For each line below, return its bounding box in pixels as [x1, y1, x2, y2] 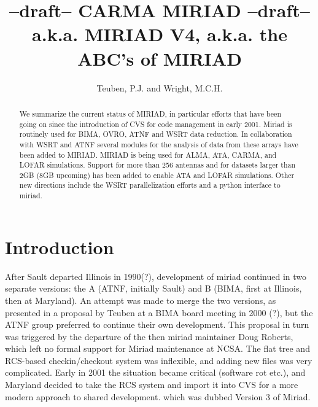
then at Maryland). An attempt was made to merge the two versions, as [5, 293, 276, 306]
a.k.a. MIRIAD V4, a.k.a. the [32, 21, 287, 47]
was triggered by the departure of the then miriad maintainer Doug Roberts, [5, 330, 293, 343]
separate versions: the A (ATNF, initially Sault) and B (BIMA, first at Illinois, [5, 282, 302, 295]
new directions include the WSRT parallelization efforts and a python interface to [19, 180, 281, 190]
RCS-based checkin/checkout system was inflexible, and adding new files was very [5, 354, 312, 366]
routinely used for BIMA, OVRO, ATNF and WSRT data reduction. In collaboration [19, 129, 292, 139]
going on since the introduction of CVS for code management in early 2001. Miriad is [19, 118, 292, 129]
